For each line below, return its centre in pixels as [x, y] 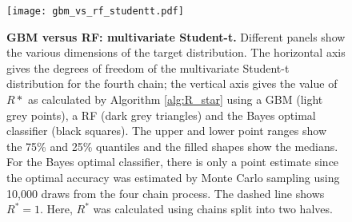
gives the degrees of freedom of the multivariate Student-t [148, 67]
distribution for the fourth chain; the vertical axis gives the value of [172, 83]
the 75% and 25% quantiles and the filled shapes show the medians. [172, 146]
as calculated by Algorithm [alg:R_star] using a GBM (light [175, 99]
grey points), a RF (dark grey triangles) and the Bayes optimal [161, 115]
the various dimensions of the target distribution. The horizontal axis [176, 52]
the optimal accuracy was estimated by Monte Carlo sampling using [173, 177]
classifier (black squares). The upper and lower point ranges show [167, 131]
